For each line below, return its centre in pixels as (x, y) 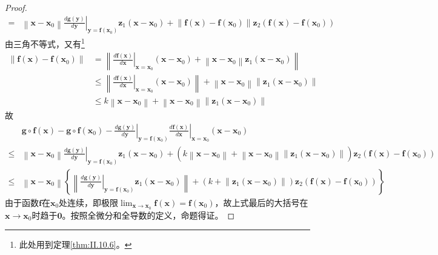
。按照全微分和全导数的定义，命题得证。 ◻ (148, 215)
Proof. (16, 7)
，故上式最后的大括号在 (261, 202)
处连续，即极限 (89, 202)
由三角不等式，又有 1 (45, 43)
